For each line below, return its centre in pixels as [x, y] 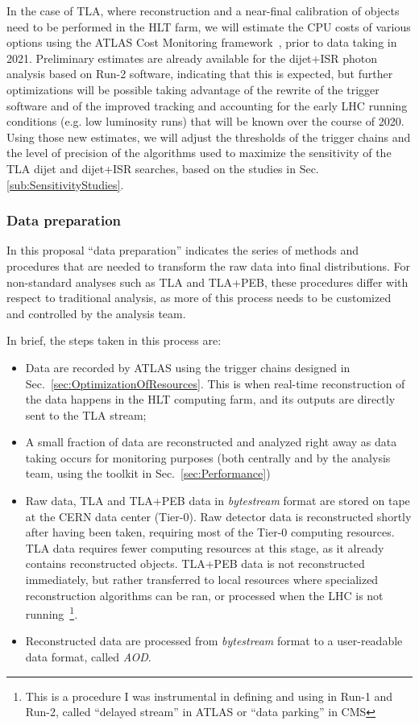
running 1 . [52, 613]
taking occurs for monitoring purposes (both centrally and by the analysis [208, 457]
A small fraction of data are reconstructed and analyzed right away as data [211, 442]
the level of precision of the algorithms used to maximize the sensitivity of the [199, 153]
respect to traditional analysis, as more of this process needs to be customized [199, 298]
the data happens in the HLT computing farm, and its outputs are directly [210, 399]
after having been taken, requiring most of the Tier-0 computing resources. [210, 532]
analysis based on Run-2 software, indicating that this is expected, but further [200, 74]
